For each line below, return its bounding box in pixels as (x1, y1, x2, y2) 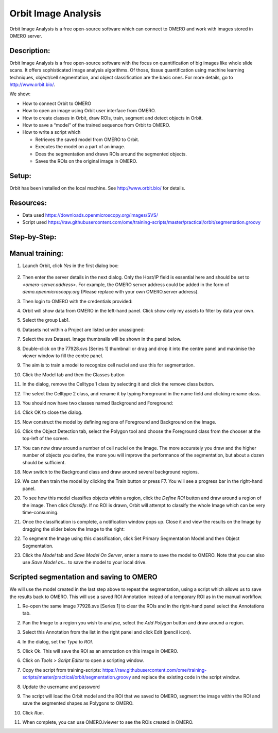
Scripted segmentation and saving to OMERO (9, 573, 158, 582)
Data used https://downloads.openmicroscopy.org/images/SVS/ (22, 212, 158, 218)
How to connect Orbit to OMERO (22, 100, 92, 107)
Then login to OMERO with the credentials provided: (22, 298, 133, 304)
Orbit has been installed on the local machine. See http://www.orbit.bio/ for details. (9, 185, 185, 191)
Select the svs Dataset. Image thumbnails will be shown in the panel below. (22, 336, 182, 342)
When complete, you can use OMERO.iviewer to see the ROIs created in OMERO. (22, 719, 194, 725)
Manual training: (9, 249, 64, 257)
